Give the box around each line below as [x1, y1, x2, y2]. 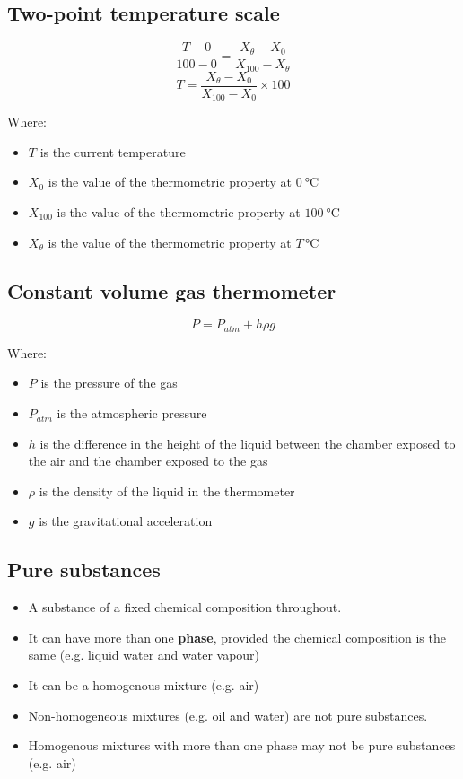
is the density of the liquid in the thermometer [39, 481, 295, 500]
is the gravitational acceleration [39, 512, 213, 530]
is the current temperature [39, 142, 186, 161]
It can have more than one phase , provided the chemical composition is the [28, 627, 446, 646]
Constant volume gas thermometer [7, 276, 336, 304]
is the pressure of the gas [40, 373, 178, 392]
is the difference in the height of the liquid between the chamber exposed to [39, 433, 456, 452]
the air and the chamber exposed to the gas [28, 451, 268, 470]
